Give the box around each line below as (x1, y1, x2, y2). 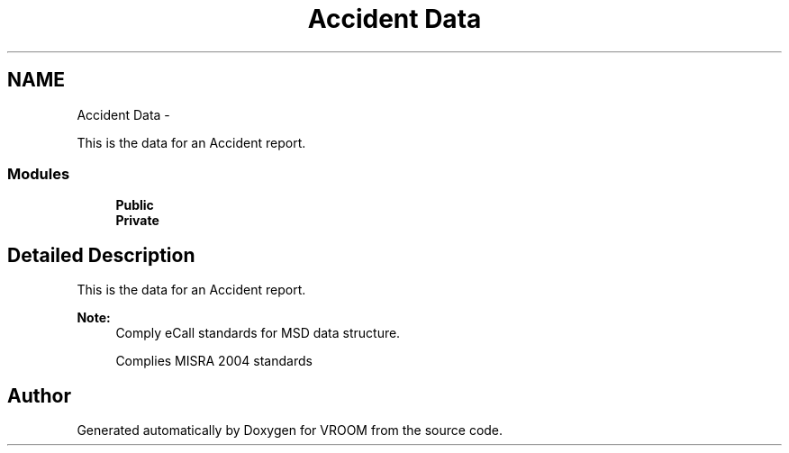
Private (115, 213, 159, 229)
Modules (7, 164, 70, 183)
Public (115, 197, 154, 213)
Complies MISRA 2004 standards (115, 353, 313, 369)
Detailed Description (7, 243, 195, 267)
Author (7, 384, 71, 407)
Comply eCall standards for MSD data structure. (115, 325, 401, 341)
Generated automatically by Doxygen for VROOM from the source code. (77, 422, 503, 439)
